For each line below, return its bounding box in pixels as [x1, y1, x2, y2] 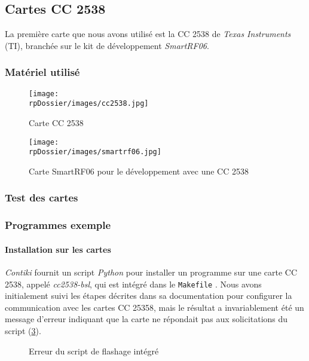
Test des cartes [5, 190, 78, 205]
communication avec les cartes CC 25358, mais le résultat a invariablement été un [5, 301, 304, 313]
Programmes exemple [5, 218, 111, 232]
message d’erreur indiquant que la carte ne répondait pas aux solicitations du [5, 313, 288, 325]
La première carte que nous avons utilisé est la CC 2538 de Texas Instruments [5, 27, 291, 40]
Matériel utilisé [5, 65, 80, 79]
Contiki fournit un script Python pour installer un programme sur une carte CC [5, 265, 298, 278]
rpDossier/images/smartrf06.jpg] [29, 148, 161, 157]
